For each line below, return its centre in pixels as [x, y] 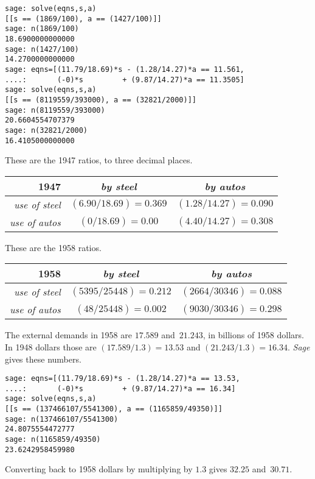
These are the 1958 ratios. [53, 247]
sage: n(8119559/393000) [55, 110]
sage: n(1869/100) [42, 29]
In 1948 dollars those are [51, 346]
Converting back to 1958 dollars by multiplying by [99, 469]
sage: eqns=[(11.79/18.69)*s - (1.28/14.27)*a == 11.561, [125, 69]
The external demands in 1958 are [68, 335]
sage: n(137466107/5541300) [62, 419]
